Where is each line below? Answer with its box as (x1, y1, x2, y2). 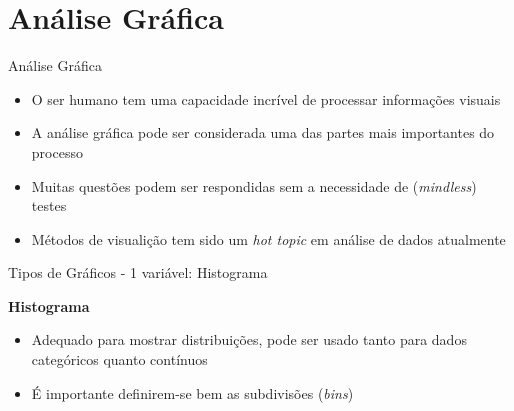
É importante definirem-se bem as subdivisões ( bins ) (31, 382, 354, 403)
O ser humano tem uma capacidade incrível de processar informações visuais (31, 88, 501, 109)
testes (31, 195, 67, 216)
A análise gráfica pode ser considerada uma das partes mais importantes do (31, 122, 495, 143)
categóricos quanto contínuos (31, 349, 208, 370)
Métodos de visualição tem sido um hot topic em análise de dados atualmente (31, 228, 506, 249)
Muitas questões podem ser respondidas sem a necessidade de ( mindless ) (31, 175, 477, 196)
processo (31, 141, 83, 162)
